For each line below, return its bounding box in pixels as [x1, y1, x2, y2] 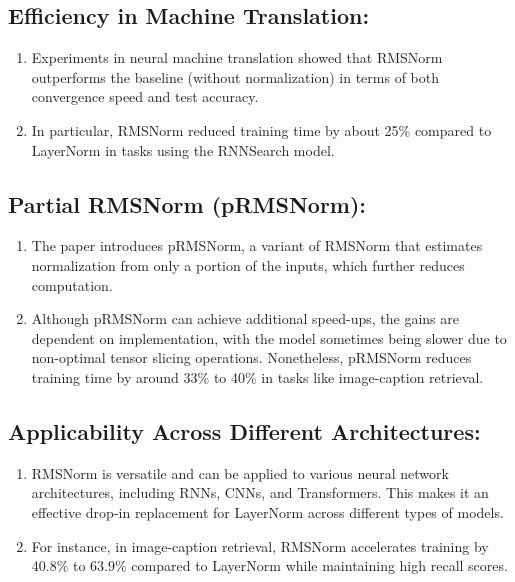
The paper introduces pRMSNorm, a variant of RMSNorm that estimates [31, 235, 483, 256]
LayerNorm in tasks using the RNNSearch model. [31, 139, 335, 160]
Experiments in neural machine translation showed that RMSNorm [31, 47, 443, 68]
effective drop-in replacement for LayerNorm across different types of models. [31, 501, 504, 522]
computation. [31, 274, 113, 295]
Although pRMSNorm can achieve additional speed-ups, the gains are [31, 308, 459, 329]
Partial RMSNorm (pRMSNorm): [8, 188, 367, 219]
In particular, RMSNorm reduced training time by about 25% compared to [31, 119, 492, 140]
